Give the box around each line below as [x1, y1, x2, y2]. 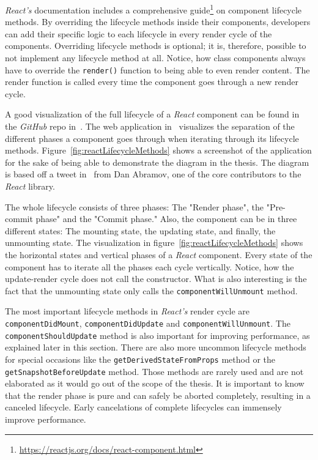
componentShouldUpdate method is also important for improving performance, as [5, 328, 310, 341]
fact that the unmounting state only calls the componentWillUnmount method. [5, 284, 298, 297]
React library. [5, 180, 55, 193]
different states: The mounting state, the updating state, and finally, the [5, 224, 276, 237]
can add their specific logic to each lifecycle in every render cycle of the [5, 27, 272, 40]
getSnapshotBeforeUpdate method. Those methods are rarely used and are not [5, 365, 304, 377]
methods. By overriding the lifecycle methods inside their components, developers [5, 15, 311, 28]
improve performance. [5, 413, 86, 426]
